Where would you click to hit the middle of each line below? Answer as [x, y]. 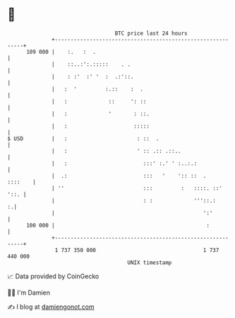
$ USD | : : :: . [83, 138]
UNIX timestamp [150, 262]
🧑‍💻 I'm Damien [29, 293]
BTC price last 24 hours [151, 33]
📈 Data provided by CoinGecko [53, 276]
